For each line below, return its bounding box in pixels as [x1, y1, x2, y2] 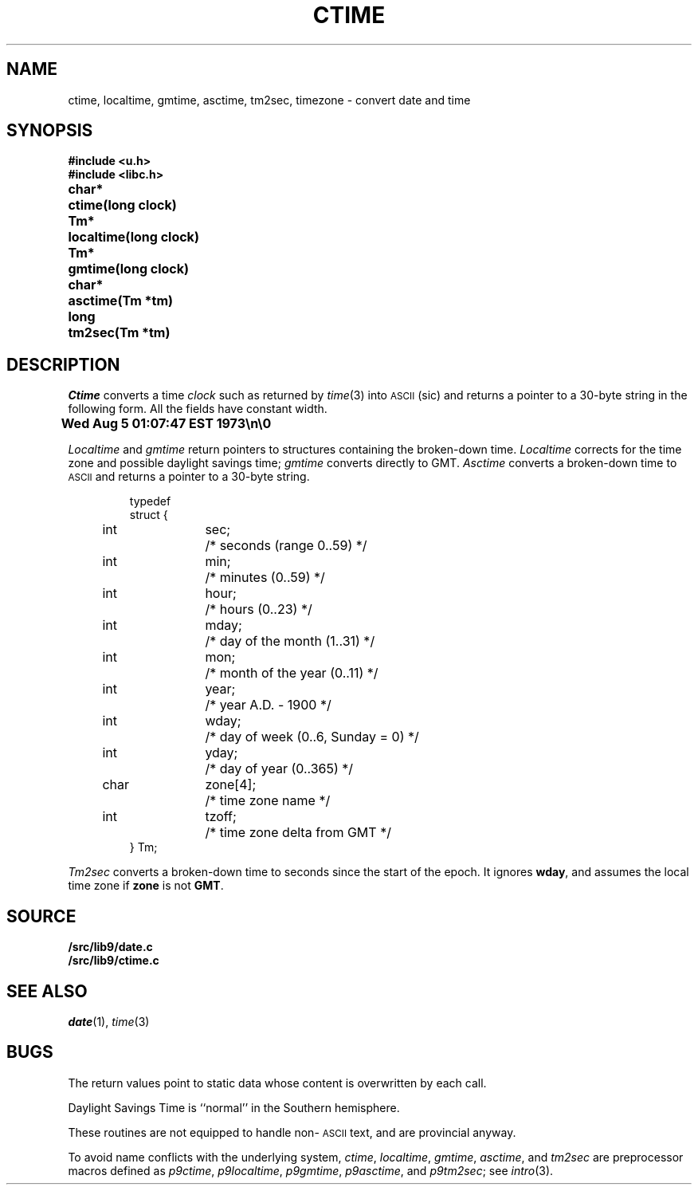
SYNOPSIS [6, 120, 93, 141]
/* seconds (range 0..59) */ [205, 537, 367, 554]
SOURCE [6, 906, 76, 926]
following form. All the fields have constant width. [68, 402, 327, 416]
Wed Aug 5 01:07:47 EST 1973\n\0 [61, 415, 272, 432]
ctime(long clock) [68, 197, 177, 214]
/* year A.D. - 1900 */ [205, 697, 331, 713]
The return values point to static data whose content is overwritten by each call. [68, 1075, 487, 1090]
